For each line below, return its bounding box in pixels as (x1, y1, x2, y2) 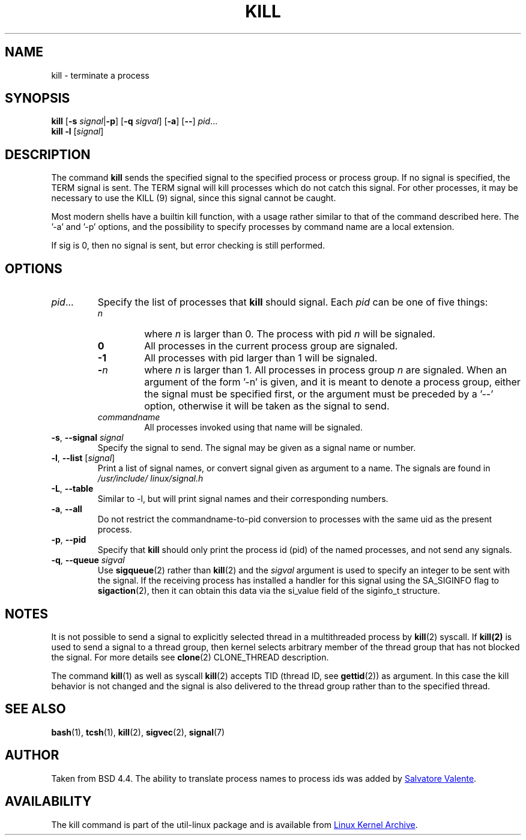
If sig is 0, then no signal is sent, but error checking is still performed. (51, 240, 325, 251)
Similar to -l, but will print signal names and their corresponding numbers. (97, 494, 388, 504)
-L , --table (51, 483, 94, 494)
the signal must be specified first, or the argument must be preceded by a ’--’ (144, 388, 494, 400)
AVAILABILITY (5, 794, 92, 809)
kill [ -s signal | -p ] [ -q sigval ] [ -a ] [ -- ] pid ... (51, 116, 218, 127)
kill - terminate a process (51, 70, 150, 80)
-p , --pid (51, 534, 86, 545)
